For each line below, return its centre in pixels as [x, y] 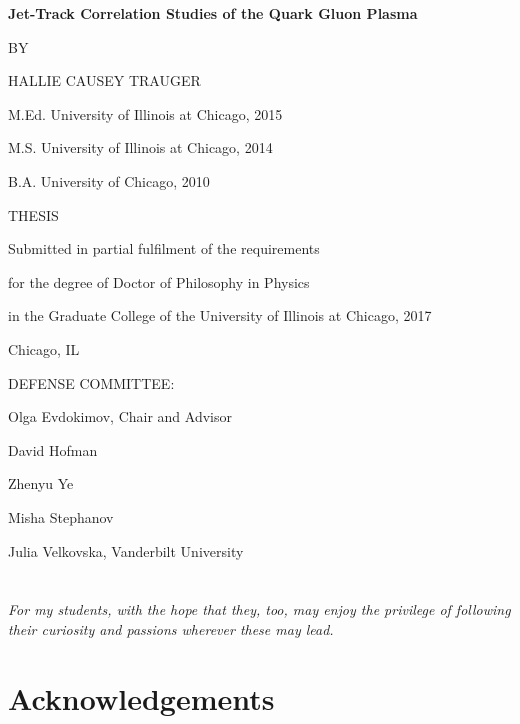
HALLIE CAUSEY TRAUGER [104, 80]
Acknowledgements [141, 697]
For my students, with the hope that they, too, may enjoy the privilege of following [259, 609]
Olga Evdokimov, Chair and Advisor [120, 416]
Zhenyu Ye [41, 483]
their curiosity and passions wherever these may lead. [171, 628]
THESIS [33, 214]
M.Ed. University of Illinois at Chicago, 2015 [145, 113]
